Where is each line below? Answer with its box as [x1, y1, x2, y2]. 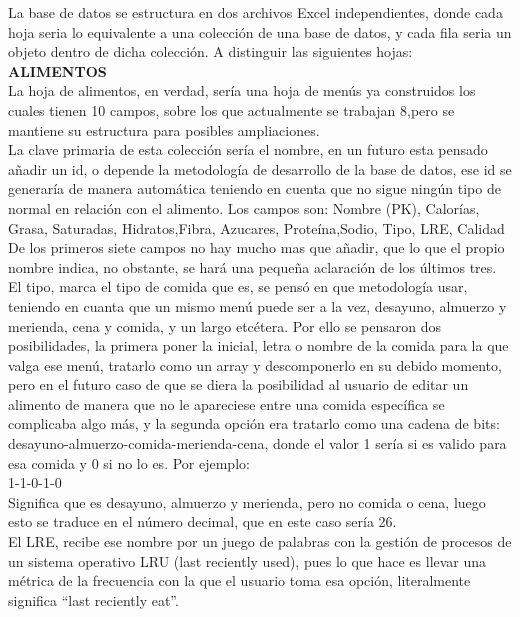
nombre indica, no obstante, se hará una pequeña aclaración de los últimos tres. [8, 256, 497, 277]
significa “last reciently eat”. [8, 589, 179, 610]
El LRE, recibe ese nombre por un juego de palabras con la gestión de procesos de [8, 531, 512, 552]
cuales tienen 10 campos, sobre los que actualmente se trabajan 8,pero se [8, 99, 455, 120]
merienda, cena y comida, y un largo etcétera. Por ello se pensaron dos [8, 315, 442, 336]
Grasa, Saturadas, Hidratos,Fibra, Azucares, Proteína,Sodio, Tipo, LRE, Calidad [8, 217, 505, 238]
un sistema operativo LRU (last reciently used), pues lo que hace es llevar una [8, 550, 487, 571]
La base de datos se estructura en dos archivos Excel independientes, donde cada [8, 2, 503, 22]
